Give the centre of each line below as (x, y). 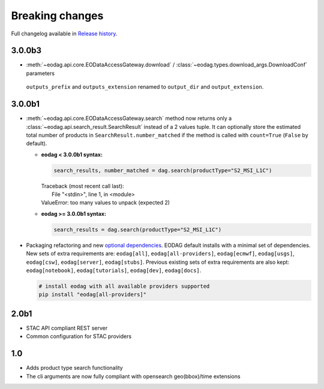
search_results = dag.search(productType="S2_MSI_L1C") (138, 230)
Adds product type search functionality (74, 368)
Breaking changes (57, 16)
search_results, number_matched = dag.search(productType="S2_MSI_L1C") (163, 170)
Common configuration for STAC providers (79, 336)
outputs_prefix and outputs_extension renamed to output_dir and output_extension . (145, 87)
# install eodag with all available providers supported (124, 286)
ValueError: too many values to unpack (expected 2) (106, 203)
